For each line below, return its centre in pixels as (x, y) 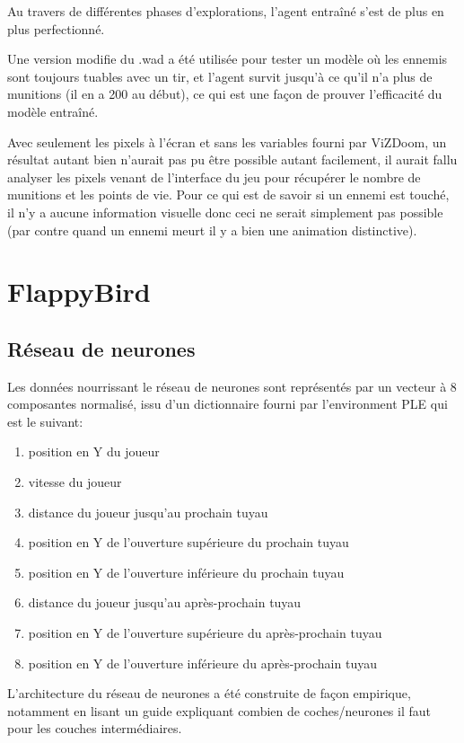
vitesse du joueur (75, 482)
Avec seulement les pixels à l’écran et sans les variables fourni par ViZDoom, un (227, 142)
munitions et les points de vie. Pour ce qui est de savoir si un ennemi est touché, (228, 195)
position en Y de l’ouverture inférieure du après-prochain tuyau (202, 663)
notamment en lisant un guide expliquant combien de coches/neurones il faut (219, 710)
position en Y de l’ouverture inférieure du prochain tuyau (186, 572)
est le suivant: (45, 421)
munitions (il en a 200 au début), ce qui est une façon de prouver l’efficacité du (225, 94)
